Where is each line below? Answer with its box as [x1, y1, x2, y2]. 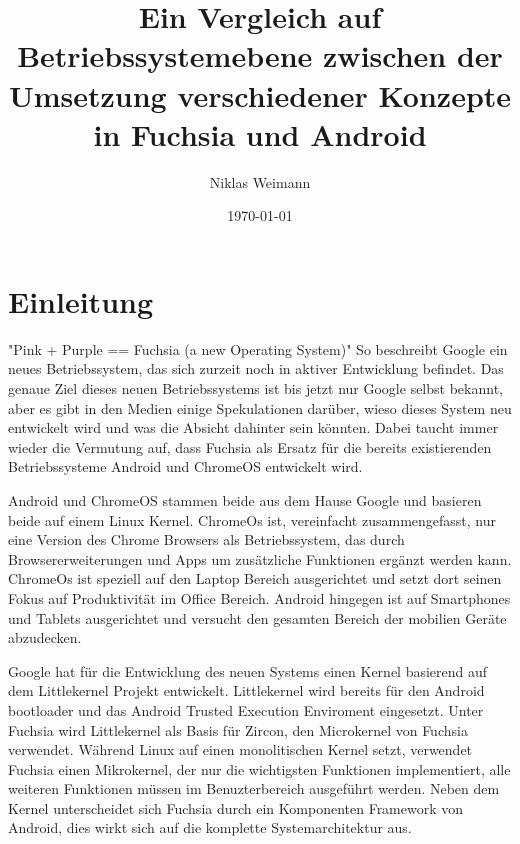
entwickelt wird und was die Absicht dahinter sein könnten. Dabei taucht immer [8, 417, 499, 438]
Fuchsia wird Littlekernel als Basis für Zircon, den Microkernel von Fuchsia [8, 719, 468, 740]
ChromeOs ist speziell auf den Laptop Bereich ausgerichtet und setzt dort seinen [8, 568, 502, 589]
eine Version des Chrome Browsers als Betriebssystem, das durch [8, 529, 405, 550]
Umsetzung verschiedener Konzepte [8, 74, 512, 115]
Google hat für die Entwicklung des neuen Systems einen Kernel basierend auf [8, 660, 488, 681]
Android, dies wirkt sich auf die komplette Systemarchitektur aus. [8, 817, 412, 838]
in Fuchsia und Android [93, 113, 427, 154]
